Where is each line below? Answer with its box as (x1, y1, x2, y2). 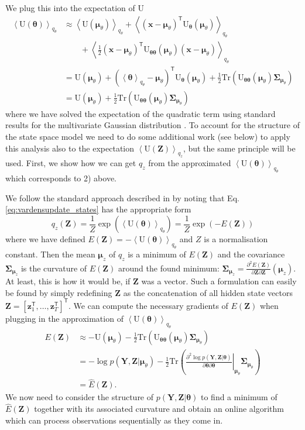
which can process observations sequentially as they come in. (5, 414, 223, 426)
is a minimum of (128, 248, 186, 260)
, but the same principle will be (183, 142, 296, 154)
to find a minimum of (200, 391, 277, 403)
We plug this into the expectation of (5, 2, 135, 13)
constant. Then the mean (5, 248, 95, 260)
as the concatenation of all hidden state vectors (123, 286, 293, 298)
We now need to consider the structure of (5, 391, 154, 403)
